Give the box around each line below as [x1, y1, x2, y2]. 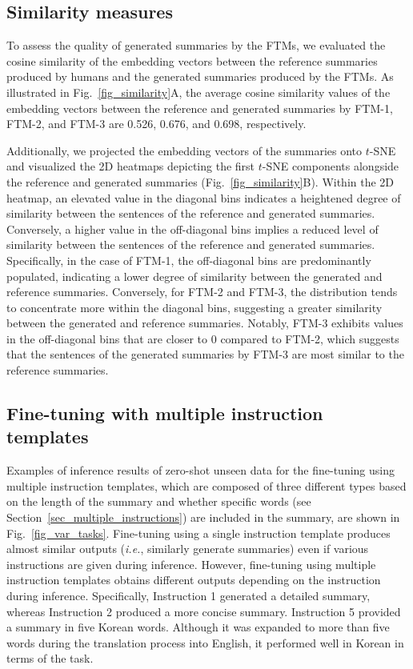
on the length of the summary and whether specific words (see [6, 493, 311, 510]
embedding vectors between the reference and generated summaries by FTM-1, [6, 99, 393, 116]
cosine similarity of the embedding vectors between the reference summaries [6, 52, 378, 69]
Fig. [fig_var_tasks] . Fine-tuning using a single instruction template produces [6, 524, 391, 541]
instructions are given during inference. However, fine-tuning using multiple [6, 555, 376, 572]
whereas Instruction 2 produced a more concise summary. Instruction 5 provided [6, 603, 401, 619]
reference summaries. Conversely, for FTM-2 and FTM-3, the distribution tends [6, 283, 398, 300]
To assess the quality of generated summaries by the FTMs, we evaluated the [6, 37, 386, 54]
